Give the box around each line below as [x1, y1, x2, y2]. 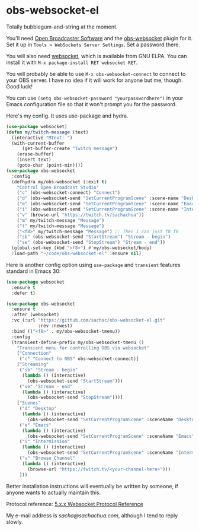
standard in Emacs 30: [6, 268, 61, 275]
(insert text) [17, 157, 52, 163]
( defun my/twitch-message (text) [6, 129, 89, 135]
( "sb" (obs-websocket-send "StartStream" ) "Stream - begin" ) [17, 234, 171, 240]
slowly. [6, 518, 24, 525]
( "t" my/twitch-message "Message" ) [17, 223, 105, 229]
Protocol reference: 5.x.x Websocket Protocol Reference [6, 500, 144, 507]
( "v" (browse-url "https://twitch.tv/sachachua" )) [17, 212, 145, 218]
